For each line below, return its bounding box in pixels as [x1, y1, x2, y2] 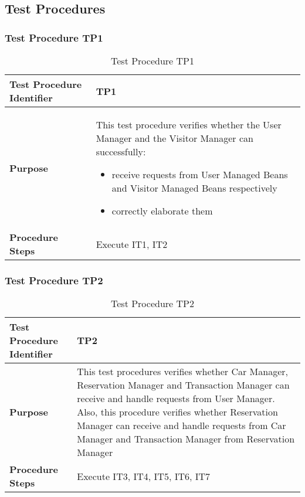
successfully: [96, 145, 146, 158]
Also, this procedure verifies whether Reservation [77, 405, 278, 419]
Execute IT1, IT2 [96, 237, 168, 251]
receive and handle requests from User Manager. [77, 392, 275, 406]
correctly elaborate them [111, 204, 213, 217]
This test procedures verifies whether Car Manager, [77, 365, 288, 379]
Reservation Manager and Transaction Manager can [77, 378, 290, 392]
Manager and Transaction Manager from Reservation [77, 432, 295, 446]
